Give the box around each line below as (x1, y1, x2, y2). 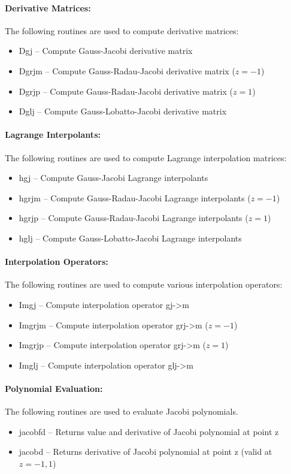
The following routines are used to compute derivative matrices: (5, 24, 239, 37)
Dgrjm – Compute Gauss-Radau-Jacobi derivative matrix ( (19, 64, 235, 77)
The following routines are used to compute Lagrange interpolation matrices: (5, 151, 287, 164)
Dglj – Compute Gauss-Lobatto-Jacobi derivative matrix (19, 105, 227, 117)
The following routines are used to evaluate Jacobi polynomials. (5, 405, 238, 418)
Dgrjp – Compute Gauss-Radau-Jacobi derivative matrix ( (19, 84, 233, 97)
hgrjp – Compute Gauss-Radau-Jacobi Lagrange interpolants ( (19, 212, 248, 224)
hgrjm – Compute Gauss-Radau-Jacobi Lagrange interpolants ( (19, 191, 251, 204)
